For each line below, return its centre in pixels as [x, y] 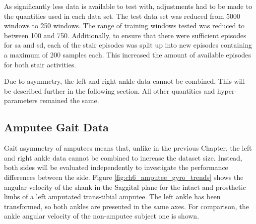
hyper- [227, 90]
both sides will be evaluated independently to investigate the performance [116, 167]
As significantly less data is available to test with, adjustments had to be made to [128, 6]
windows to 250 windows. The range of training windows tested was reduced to [124, 26]
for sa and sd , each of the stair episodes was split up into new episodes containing [128, 45]
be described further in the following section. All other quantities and [110, 90]
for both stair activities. [40, 64]
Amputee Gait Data [57, 127]
